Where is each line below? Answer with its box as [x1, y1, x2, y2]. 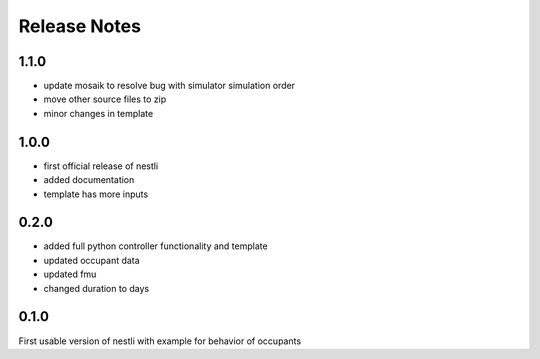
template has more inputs [43, 188, 149, 200]
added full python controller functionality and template [43, 240, 269, 252]
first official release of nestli [43, 160, 159, 172]
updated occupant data [43, 254, 140, 266]
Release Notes [18, 15, 142, 37]
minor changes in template [43, 107, 154, 119]
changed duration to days [43, 282, 150, 294]
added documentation [43, 174, 135, 186]
